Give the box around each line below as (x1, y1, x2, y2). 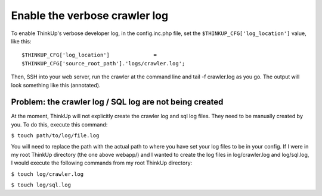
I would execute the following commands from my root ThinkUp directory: (11, 159, 193, 166)
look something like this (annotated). (11, 81, 101, 88)
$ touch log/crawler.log (11, 170, 83, 178)
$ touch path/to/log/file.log (11, 132, 100, 139)
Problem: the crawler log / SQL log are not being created (11, 97, 224, 107)
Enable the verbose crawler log (11, 9, 169, 22)
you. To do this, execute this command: (11, 121, 108, 128)
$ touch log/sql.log (11, 182, 72, 188)
